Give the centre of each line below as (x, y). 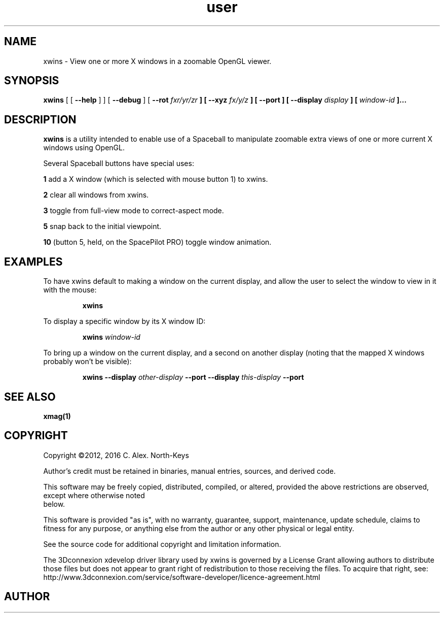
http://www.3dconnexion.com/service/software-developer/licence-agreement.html (182, 577)
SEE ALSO (30, 397)
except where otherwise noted (94, 495)
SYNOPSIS (32, 81)
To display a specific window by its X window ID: (124, 321)
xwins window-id (111, 337)
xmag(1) (57, 416)
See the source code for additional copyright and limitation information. (162, 544)
